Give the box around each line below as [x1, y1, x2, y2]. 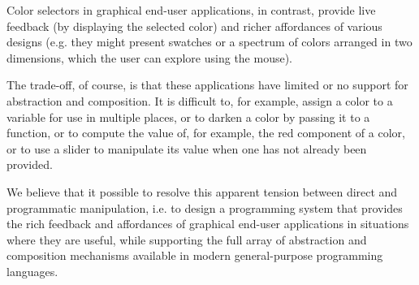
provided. [6, 156, 53, 173]
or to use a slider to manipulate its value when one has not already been [6, 140, 367, 157]
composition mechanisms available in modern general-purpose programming [6, 247, 383, 264]
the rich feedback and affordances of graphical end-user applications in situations [6, 215, 409, 232]
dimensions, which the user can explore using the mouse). [6, 49, 293, 66]
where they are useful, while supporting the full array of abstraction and [6, 231, 367, 248]
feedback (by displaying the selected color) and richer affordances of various [6, 17, 382, 34]
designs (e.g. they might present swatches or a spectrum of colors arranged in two [6, 33, 413, 50]
